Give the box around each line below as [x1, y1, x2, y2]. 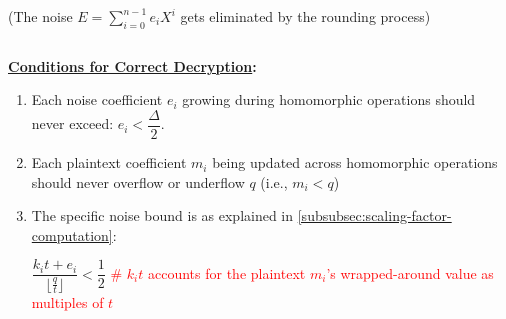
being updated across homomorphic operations [212, 152, 498, 173]
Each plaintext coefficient [31, 152, 187, 173]
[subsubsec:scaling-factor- [297, 205, 452, 226]
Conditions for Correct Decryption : [8, 55, 257, 76]
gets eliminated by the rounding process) [180, 6, 431, 26]
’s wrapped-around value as [326, 262, 494, 283]
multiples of [31, 292, 104, 313]
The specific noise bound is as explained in [31, 205, 294, 226]
